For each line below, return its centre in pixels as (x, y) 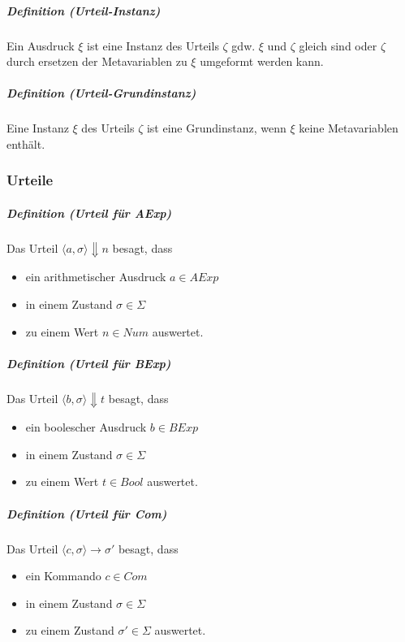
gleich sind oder (338, 45)
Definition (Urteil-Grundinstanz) (101, 93)
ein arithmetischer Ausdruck (96, 277)
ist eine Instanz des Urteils (153, 45)
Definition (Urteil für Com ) (87, 513)
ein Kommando (63, 576)
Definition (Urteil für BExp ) (89, 363)
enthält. (26, 143)
